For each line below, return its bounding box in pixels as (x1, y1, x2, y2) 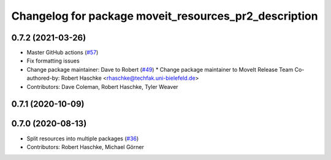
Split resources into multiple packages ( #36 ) (26, 135, 139, 142)
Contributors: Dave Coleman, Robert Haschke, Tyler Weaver (26, 83, 178, 90)
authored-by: (26, 74, 60, 82)
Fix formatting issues (26, 57, 80, 64)
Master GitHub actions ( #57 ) (26, 49, 99, 56)
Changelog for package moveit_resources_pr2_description (11, 9, 318, 23)
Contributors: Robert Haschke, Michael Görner (26, 143, 144, 150)
